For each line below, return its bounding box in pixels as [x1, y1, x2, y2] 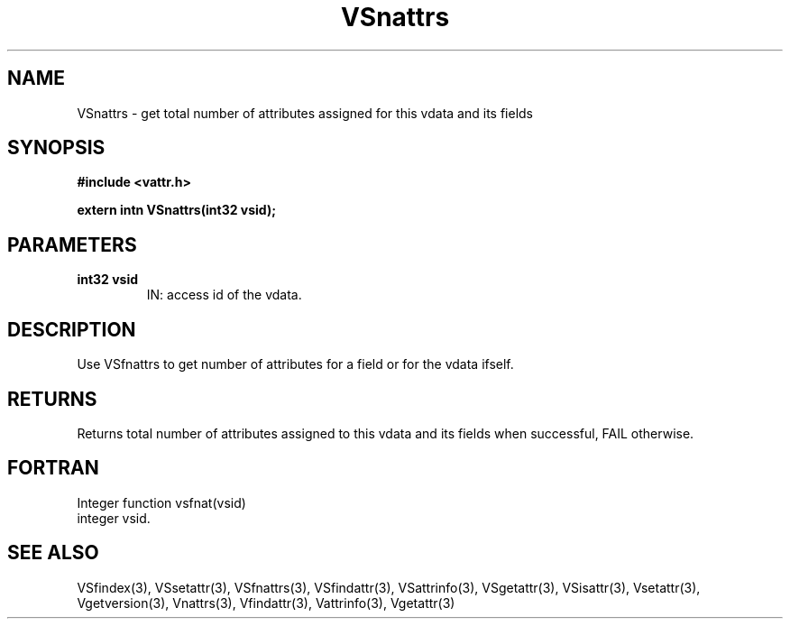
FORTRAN [7, 456, 99, 480]
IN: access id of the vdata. [146, 287, 302, 303]
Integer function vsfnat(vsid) [77, 494, 246, 511]
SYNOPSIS [7, 136, 106, 160]
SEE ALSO [7, 541, 99, 565]
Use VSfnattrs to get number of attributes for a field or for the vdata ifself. [77, 356, 514, 373]
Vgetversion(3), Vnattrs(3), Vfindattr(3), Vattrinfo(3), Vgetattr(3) [77, 594, 455, 611]
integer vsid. [77, 510, 151, 526]
